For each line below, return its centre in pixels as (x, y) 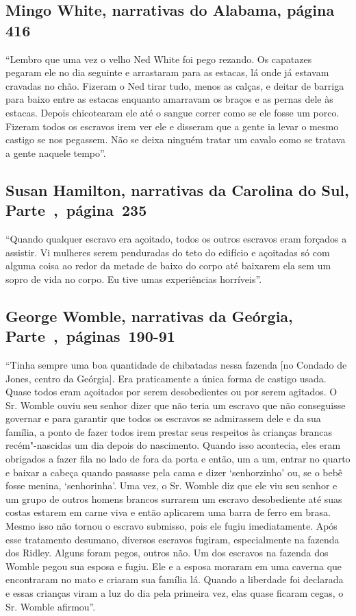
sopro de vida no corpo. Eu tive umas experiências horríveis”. (134, 279)
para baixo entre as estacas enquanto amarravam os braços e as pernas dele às (169, 99)
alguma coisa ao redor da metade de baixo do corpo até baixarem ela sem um (168, 266)
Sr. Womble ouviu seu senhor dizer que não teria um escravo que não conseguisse (176, 405)
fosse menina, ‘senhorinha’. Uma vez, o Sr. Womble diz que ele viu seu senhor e (171, 485)
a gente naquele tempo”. (56, 152)
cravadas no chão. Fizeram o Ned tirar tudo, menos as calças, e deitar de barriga (175, 85)
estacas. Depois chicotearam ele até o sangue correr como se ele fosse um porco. (173, 112)
